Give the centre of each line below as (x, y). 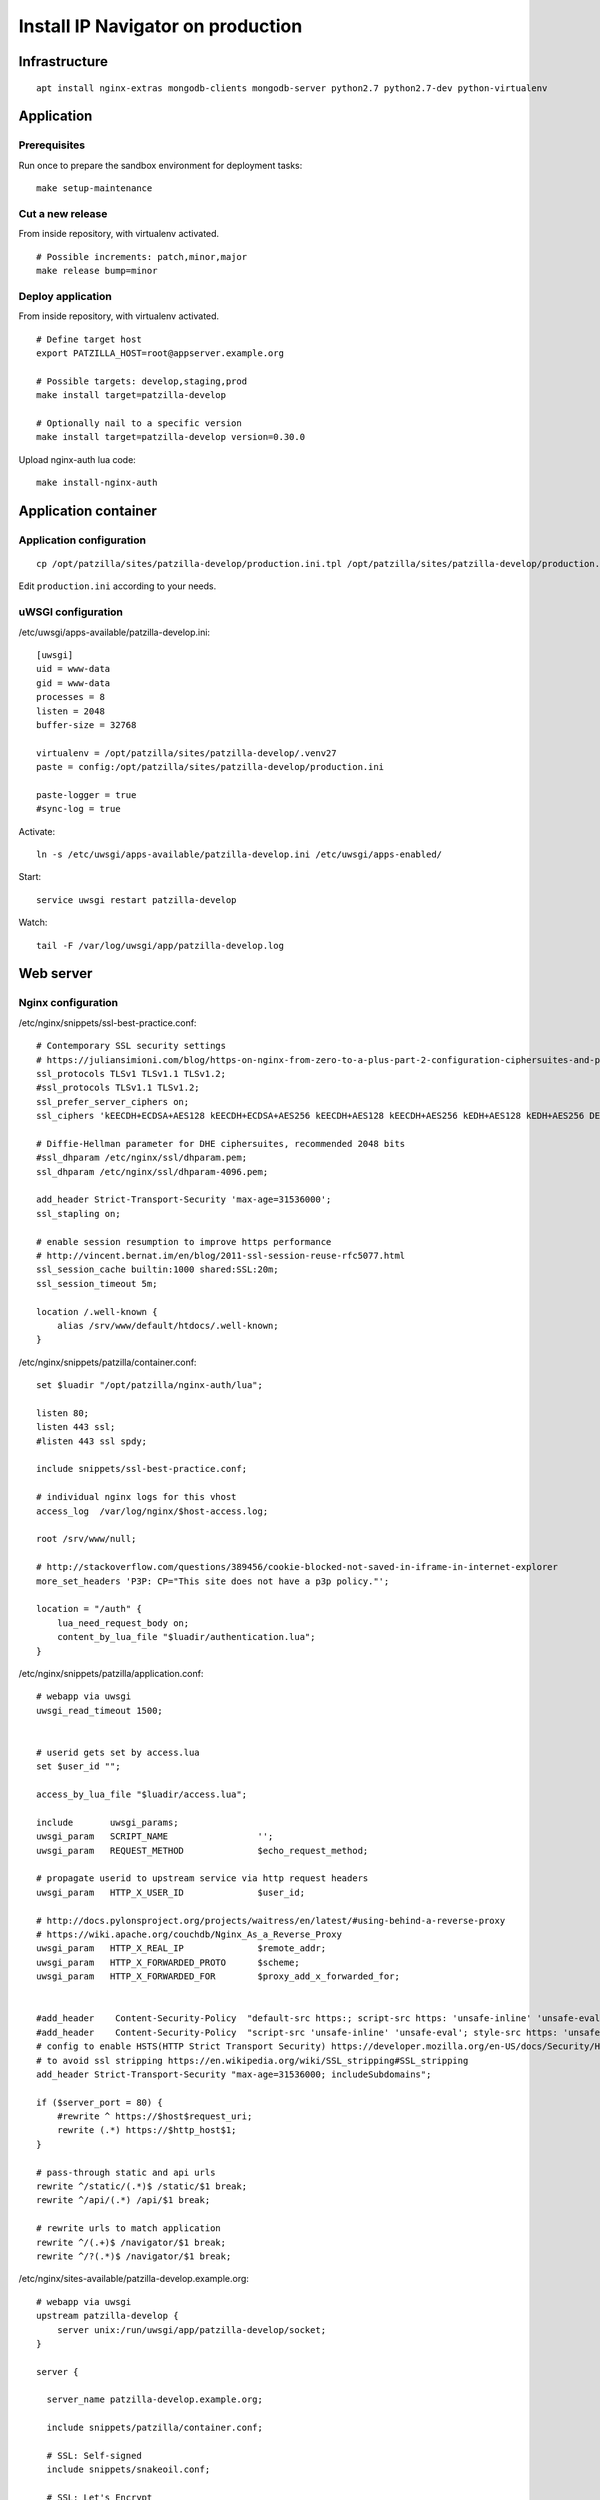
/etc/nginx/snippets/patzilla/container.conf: (107, 1362)
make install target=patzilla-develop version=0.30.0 (170, 437)
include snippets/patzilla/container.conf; (155, 2428)
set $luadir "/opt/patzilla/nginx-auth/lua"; (150, 1385)
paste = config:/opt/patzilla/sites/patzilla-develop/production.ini (210, 767)
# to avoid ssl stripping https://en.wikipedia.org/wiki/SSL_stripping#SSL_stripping (252, 2060)
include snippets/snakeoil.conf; (128, 2469)
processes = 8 (70, 697)
